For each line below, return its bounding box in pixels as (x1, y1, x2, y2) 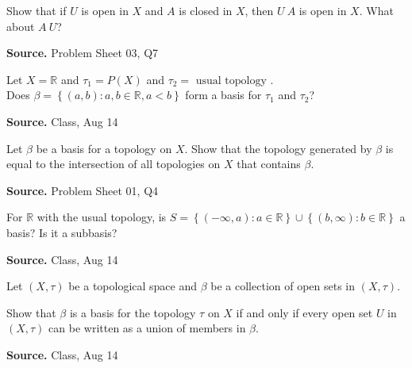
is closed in (179, 2, 233, 18)
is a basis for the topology (69, 304, 196, 320)
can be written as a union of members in (48, 320, 246, 336)
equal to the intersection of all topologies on (6, 155, 221, 172)
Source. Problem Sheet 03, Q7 (6, 44, 159, 61)
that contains (237, 155, 301, 172)
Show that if (6, 2, 67, 18)
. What (359, 2, 394, 18)
